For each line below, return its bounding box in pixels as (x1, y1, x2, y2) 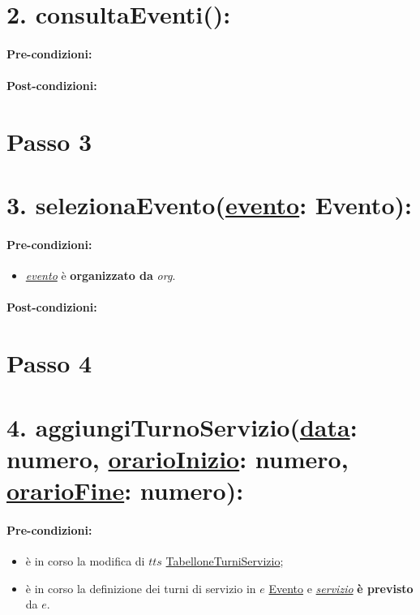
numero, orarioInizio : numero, (6, 441, 349, 475)
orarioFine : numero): (6, 474, 244, 507)
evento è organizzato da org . (25, 267, 176, 284)
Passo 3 (6, 124, 92, 157)
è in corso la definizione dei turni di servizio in (25, 579, 256, 596)
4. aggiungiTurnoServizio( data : (6, 410, 358, 443)
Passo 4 (6, 346, 92, 380)
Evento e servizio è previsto (268, 579, 414, 596)
